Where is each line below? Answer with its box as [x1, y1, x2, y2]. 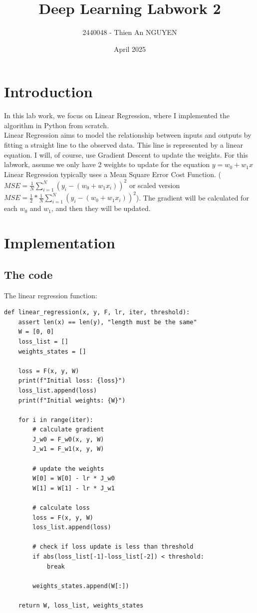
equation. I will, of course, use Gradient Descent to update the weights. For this [4, 149, 249, 160]
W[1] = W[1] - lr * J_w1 [32, 484, 115, 492]
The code [4, 266, 53, 282]
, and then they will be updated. [51, 203, 151, 213]
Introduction [4, 81, 93, 102]
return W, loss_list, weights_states [18, 602, 144, 609]
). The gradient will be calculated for [136, 192, 249, 203]
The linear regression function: [4, 290, 97, 300]
